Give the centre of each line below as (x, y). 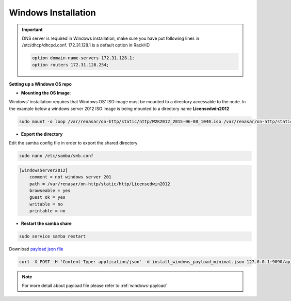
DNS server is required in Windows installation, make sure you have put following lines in (111, 38)
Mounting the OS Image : (46, 93)
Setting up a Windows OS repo (40, 84)
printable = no (47, 211)
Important (32, 30)
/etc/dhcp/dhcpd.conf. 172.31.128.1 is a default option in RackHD (86, 45)
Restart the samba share (47, 223)
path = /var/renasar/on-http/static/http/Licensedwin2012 (100, 184)
